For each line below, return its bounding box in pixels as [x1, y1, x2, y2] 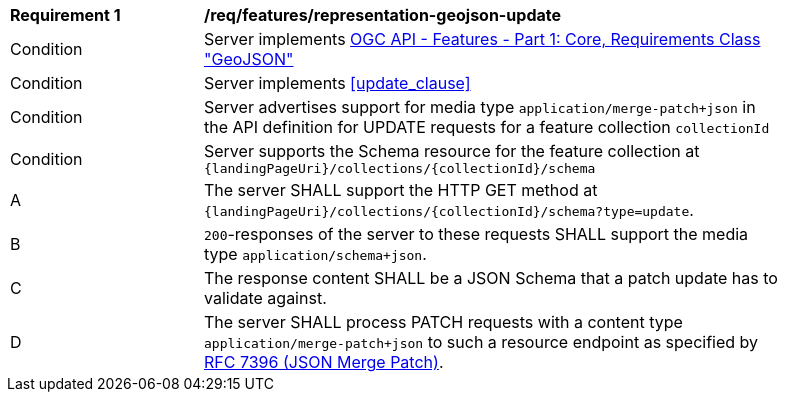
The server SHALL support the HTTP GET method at [204, 180, 598, 200]
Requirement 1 [10, 5, 121, 25]
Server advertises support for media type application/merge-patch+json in [204, 97, 756, 117]
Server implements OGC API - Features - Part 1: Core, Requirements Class [204, 29, 761, 49]
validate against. [204, 288, 327, 308]
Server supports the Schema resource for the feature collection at [204, 141, 700, 161]
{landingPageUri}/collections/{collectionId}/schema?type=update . [204, 200, 694, 220]
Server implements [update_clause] [204, 73, 471, 93]
